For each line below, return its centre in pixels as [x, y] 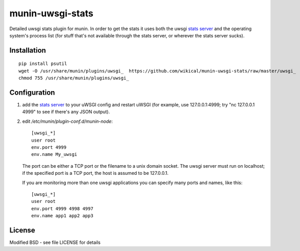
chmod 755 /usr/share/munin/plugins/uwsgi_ [74, 78]
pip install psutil [43, 64]
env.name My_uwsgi [54, 154]
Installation [28, 50]
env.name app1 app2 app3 [62, 216]
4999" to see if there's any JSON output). [66, 112]
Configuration [32, 92]
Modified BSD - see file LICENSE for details [55, 242]
